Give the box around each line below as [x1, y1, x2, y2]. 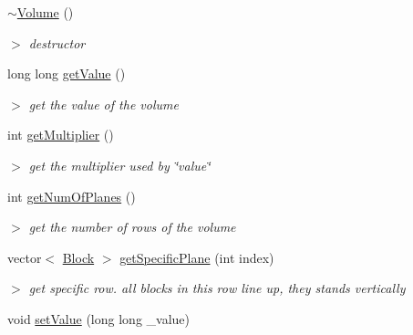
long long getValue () [7, 64, 126, 83]
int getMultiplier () [7, 125, 114, 144]
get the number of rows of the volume [28, 217, 236, 236]
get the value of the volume [28, 94, 179, 113]
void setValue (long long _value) [7, 309, 190, 328]
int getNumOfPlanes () [7, 186, 136, 205]
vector [7, 247, 42, 267]
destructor [28, 33, 86, 52]
